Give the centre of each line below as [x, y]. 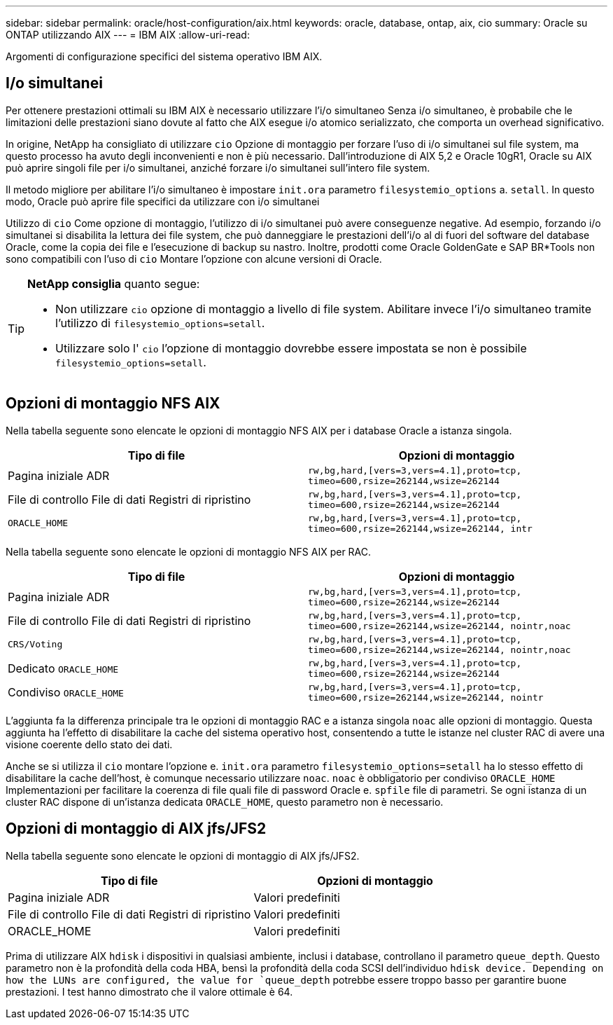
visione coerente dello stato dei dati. [89, 744]
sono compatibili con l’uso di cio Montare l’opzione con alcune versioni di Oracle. [194, 259]
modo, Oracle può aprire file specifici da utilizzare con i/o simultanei [163, 201]
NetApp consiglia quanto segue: [114, 283]
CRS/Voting [35, 645]
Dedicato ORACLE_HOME [63, 668]
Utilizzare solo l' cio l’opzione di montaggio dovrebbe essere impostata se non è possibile [291, 348]
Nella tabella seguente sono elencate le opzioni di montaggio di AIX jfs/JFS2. [183, 855]
